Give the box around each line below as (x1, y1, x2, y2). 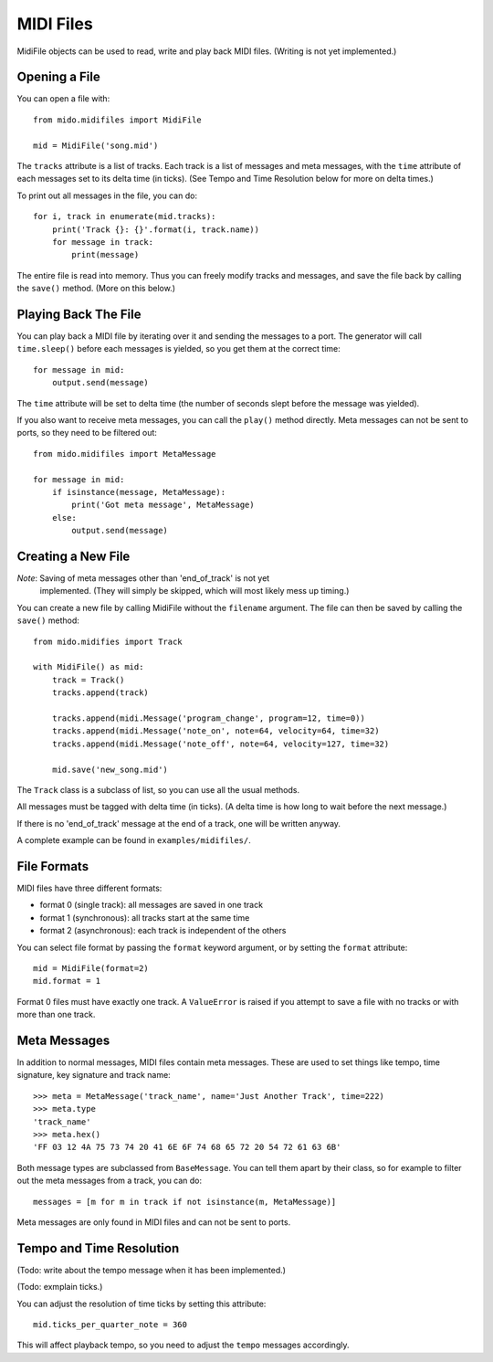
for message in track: (51, 237, 154, 247)
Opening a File (16, 69, 100, 85)
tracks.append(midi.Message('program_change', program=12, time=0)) (51, 713, 365, 723)
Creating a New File (16, 548, 131, 564)
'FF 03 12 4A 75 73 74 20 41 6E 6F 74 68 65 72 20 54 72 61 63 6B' (33, 1142, 341, 1153)
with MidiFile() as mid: (33, 662, 144, 672)
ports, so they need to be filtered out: (16, 428, 157, 438)
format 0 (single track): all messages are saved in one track (39, 900, 264, 911)
